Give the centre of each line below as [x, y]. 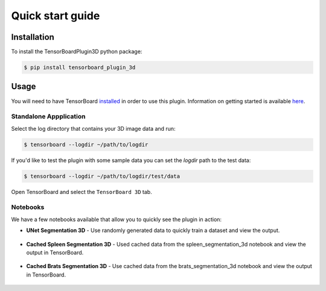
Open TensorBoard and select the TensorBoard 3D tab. [81, 192]
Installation [33, 37]
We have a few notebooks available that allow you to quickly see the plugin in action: [117, 219]
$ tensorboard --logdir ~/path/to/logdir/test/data [102, 176]
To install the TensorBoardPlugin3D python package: [77, 52]
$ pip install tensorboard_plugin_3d [80, 67]
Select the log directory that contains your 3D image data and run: [93, 128]
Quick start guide [56, 16]
